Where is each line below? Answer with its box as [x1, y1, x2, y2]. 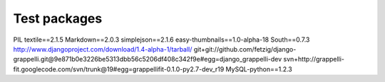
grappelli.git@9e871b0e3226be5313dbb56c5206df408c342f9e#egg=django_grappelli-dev [13, 55, 282, 64]
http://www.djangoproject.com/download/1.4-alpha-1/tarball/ [13, 45, 192, 53]
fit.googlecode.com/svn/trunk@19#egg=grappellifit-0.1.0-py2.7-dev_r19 [13, 64, 225, 74]
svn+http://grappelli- [282, 55, 345, 64]
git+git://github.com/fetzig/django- [193, 45, 297, 53]
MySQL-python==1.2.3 [225, 64, 292, 74]
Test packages [13, 11, 103, 26]
